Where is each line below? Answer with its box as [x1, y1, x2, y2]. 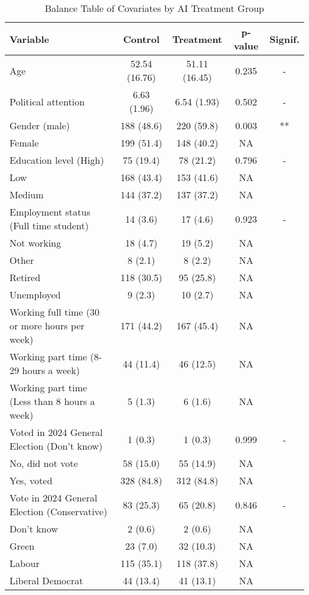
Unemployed [10, 288, 61, 301]
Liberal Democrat [10, 574, 83, 587]
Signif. [269, 32, 299, 46]
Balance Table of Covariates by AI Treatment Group [45, 1, 264, 15]
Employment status [10, 205, 90, 219]
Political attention [10, 94, 85, 108]
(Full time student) [10, 219, 89, 232]
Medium [10, 188, 44, 201]
